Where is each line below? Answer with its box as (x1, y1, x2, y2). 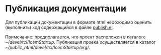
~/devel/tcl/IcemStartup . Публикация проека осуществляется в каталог (5, 39, 156, 45)
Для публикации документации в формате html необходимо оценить (5, 19, 152, 25)
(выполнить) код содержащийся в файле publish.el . (5, 24, 114, 30)
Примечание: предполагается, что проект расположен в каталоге (5, 34, 146, 40)
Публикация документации (5, 3, 127, 14)
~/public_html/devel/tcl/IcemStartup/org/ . (5, 44, 90, 50)
